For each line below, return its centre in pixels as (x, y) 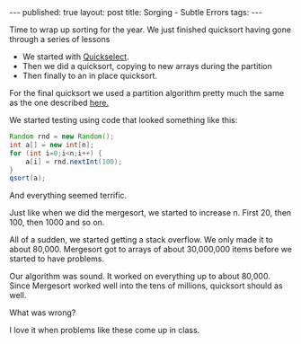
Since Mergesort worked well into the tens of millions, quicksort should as (146, 286)
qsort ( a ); (28, 178)
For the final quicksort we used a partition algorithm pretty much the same (147, 93)
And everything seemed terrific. (68, 196)
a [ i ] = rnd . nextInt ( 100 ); (74, 162)
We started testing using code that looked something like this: (124, 120)
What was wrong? (43, 313)
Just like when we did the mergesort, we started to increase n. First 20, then (150, 213)
